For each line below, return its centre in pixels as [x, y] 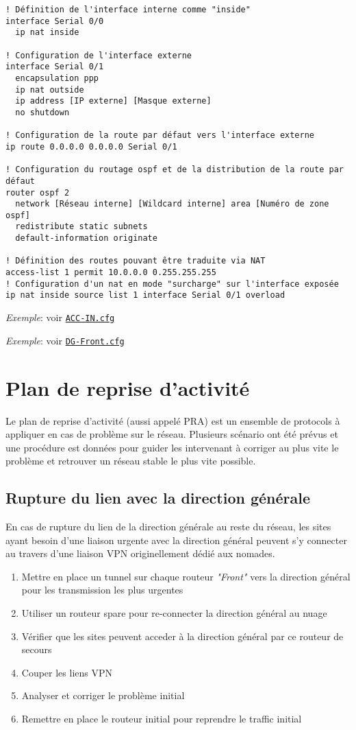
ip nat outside [50, 90]
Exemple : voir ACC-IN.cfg [60, 317]
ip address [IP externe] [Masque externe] [113, 101]
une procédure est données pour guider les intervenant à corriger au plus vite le [172, 447]
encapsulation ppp [57, 78]
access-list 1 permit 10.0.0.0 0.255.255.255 [111, 273]
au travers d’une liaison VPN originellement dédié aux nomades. [140, 553]
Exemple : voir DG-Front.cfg [65, 340]
